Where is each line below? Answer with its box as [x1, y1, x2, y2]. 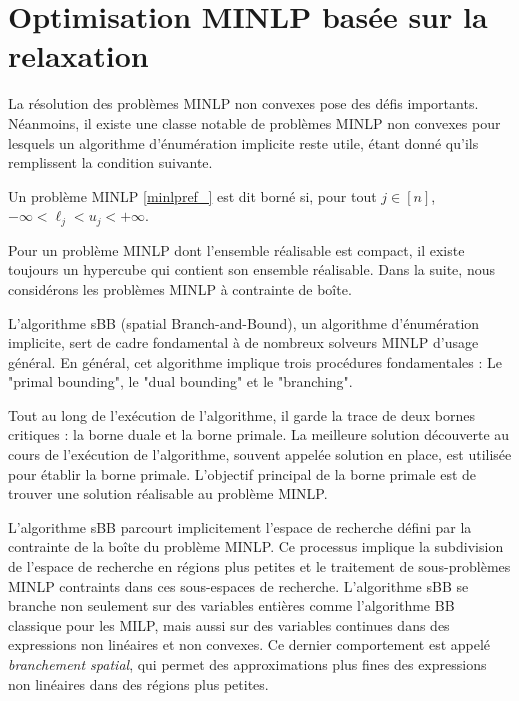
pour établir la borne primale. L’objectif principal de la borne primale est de [8, 463, 477, 484]
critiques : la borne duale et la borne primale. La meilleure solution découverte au [8, 424, 510, 445]
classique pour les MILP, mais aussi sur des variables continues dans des [8, 614, 450, 635]
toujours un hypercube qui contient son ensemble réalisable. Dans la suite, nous [8, 259, 495, 280]
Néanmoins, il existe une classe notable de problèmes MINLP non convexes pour [8, 112, 501, 133]
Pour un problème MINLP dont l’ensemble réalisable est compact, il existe [8, 239, 465, 260]
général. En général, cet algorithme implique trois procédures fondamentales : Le [8, 351, 502, 372]
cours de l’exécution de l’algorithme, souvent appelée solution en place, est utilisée [8, 444, 512, 465]
